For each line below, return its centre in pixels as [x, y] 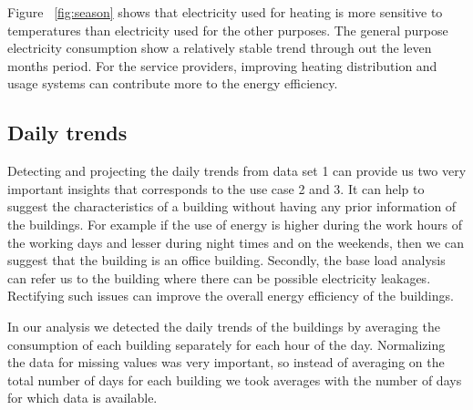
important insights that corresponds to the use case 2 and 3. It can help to [216, 188]
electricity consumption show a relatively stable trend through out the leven [220, 48]
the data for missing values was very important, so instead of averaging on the [226, 362]
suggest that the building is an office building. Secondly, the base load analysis [226, 260]
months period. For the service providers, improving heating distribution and [222, 65]
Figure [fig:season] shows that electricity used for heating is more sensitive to [225, 12]
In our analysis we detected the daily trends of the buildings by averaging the [224, 326]
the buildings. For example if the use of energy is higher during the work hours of [235, 224]
